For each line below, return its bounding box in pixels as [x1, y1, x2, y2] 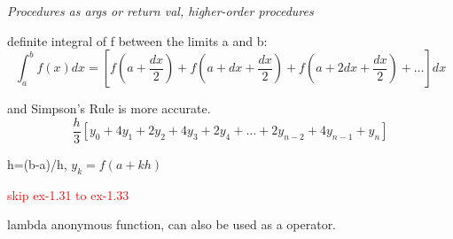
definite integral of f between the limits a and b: [7, 31, 268, 50]
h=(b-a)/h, [7, 154, 67, 173]
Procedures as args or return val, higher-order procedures [7, 2, 314, 19]
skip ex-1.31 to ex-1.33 [7, 185, 129, 204]
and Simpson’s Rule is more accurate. [7, 99, 211, 118]
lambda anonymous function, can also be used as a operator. [7, 215, 337, 234]
